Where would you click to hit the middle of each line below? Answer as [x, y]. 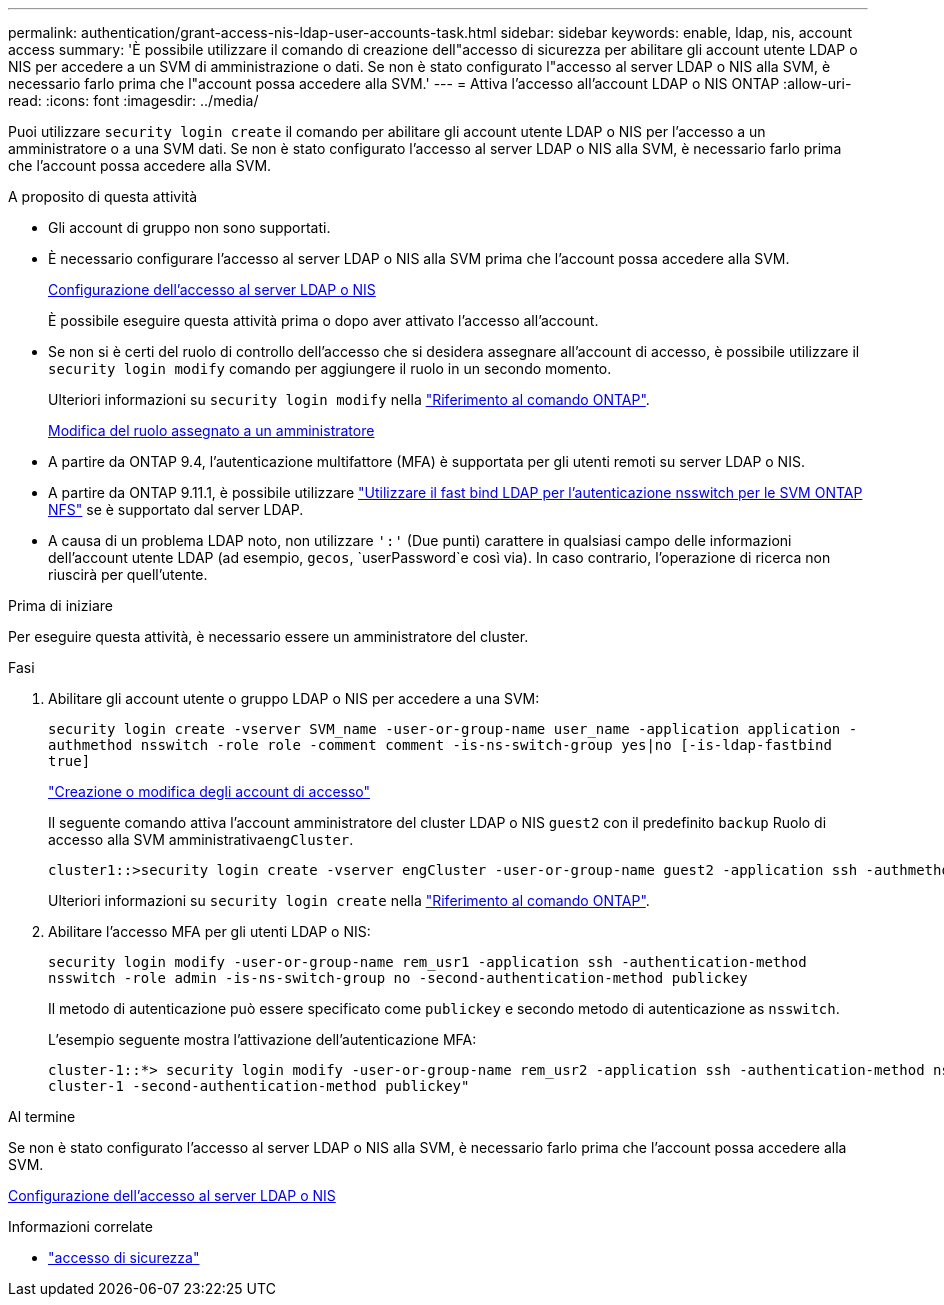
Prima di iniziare [60, 605]
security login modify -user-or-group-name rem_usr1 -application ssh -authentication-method [427, 962]
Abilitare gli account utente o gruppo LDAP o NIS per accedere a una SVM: [294, 698]
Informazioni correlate [80, 1226]
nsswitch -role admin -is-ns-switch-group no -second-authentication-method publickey [398, 978]
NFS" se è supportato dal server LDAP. [176, 509]
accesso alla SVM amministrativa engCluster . [201, 839]
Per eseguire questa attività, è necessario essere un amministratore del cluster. [268, 636]
